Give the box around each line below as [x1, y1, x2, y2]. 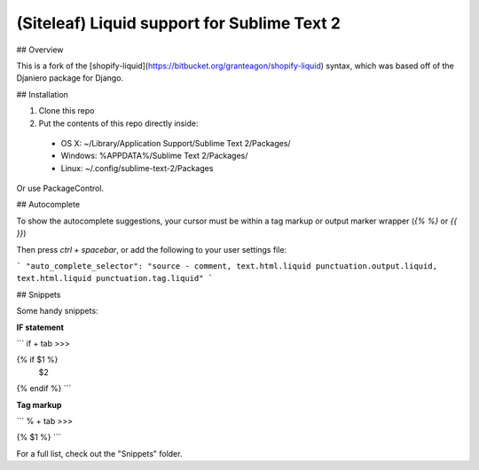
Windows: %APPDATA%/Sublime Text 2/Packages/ [60, 151, 248, 161]
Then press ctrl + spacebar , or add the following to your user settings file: [16, 244, 287, 255]
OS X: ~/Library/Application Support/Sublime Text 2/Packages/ [60, 137, 292, 148]
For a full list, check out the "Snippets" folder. [16, 448, 183, 458]
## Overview [16, 44, 64, 55]
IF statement [16, 322, 64, 333]
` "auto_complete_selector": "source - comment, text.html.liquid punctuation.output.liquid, [16, 262, 438, 271]
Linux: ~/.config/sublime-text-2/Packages [60, 162, 214, 173]
